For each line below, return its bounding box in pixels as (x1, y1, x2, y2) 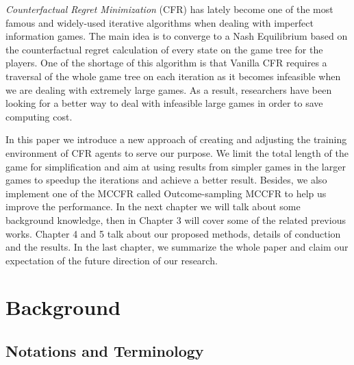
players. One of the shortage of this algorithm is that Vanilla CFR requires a (5, 55, 327, 70)
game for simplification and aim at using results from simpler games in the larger (5, 159, 346, 173)
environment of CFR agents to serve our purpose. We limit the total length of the (5, 145, 349, 160)
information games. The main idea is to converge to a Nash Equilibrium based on (5, 29, 348, 43)
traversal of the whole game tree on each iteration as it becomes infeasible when (5, 68, 341, 83)
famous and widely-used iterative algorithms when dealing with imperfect (5, 15, 314, 29)
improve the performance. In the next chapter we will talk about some (5, 199, 301, 214)
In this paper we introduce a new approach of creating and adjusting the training (5, 132, 347, 147)
